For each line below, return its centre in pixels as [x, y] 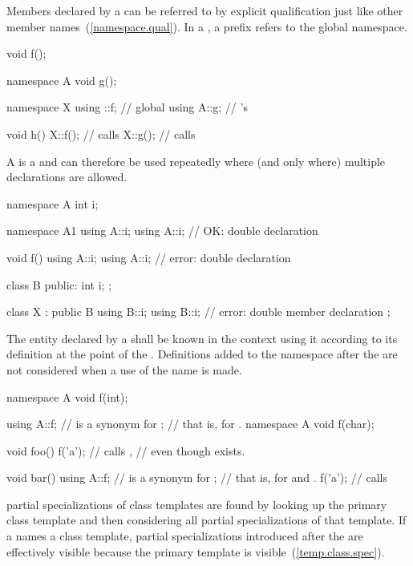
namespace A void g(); [62, 80]
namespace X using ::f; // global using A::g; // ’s [127, 107]
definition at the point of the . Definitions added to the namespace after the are [202, 354]
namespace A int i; [53, 203]
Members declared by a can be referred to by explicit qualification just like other [205, 10]
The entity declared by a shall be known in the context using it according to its [202, 338]
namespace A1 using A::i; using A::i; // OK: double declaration [162, 230]
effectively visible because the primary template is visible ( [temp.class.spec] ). [196, 551]
